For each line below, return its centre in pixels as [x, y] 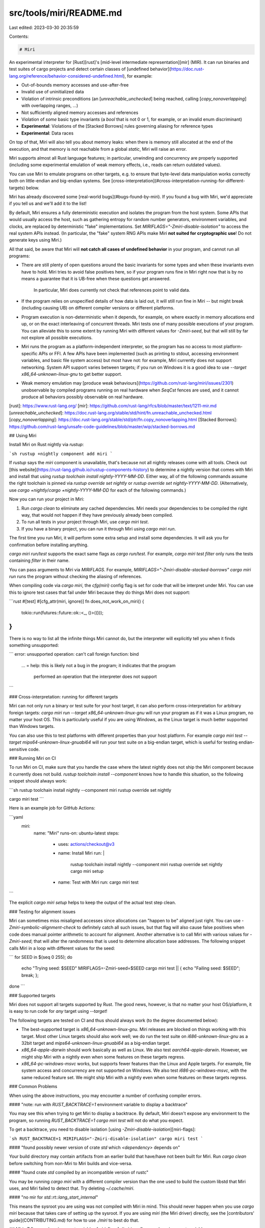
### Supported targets [32, 995]
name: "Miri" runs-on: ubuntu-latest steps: [77, 833]
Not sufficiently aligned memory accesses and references [80, 112]
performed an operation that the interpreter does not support [95, 677]
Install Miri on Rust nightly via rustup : [47, 445]
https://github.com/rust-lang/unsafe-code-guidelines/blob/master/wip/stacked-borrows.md [102, 426]
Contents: [19, 36]
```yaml [16, 817]
